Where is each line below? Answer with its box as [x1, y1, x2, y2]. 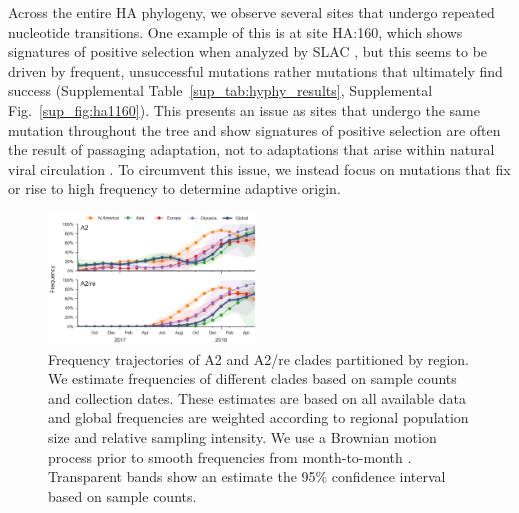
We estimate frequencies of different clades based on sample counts [48, 368, 457, 389]
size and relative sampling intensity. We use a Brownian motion [48, 426, 437, 447]
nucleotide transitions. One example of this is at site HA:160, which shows [8, 21, 463, 42]
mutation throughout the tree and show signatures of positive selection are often [8, 119, 501, 140]
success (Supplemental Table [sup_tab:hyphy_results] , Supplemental [8, 80, 433, 101]
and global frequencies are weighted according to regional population [48, 407, 469, 428]
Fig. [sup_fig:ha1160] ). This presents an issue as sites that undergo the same [8, 99, 480, 120]
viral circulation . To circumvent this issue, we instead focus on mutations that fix [8, 158, 511, 179]
